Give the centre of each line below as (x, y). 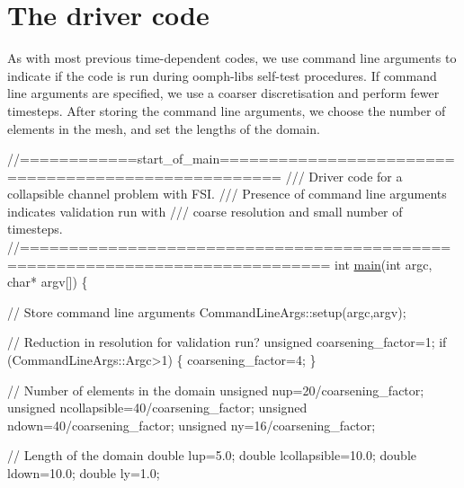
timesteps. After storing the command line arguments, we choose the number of (227, 110)
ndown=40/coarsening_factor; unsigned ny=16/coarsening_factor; (192, 425)
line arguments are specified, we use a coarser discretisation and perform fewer (223, 93)
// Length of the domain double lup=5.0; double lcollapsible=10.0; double (212, 455)
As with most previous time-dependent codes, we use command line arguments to (232, 58)
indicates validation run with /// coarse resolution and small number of (205, 211)
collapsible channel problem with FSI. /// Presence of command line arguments (227, 194)
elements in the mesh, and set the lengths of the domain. (164, 128)
